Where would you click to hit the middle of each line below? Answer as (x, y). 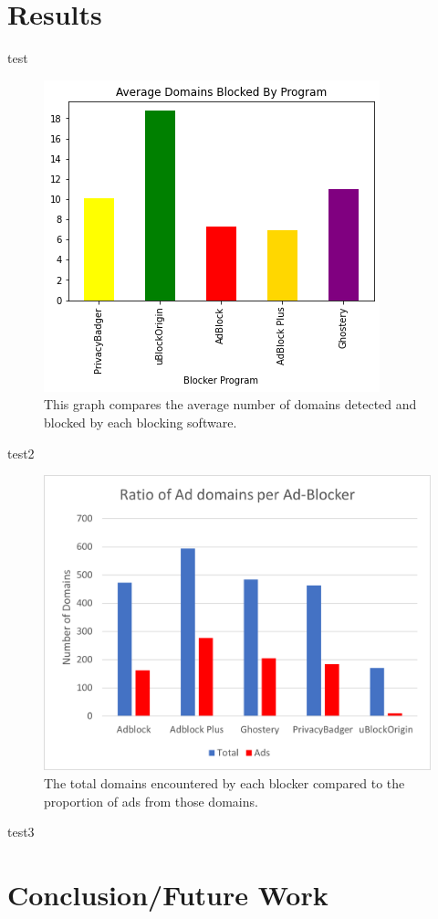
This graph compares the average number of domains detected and (230, 404)
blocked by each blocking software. (141, 422)
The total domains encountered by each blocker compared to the (224, 782)
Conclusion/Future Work (168, 894)
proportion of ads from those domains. (151, 801)
